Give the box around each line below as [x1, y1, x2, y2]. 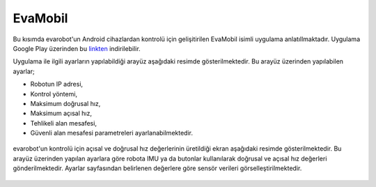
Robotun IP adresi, [30, 80, 84, 89]
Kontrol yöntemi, [30, 89, 78, 98]
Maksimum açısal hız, [30, 109, 92, 118]
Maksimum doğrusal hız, [30, 99, 101, 107]
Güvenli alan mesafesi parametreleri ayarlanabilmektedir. [30, 129, 193, 137]
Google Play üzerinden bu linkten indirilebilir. [13, 44, 141, 52]
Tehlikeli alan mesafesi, [30, 119, 97, 127]
